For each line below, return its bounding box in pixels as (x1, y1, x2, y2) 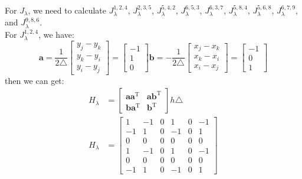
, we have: (38, 28, 74, 40)
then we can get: (5, 74, 64, 86)
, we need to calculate (28, 4, 107, 16)
